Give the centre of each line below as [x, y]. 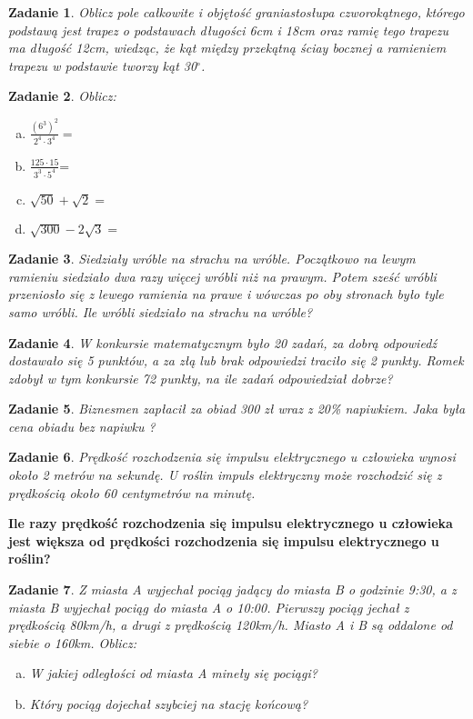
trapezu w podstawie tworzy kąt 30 [103, 65]
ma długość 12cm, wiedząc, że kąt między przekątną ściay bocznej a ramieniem [227, 48]
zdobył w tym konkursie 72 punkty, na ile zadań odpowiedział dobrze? [201, 378]
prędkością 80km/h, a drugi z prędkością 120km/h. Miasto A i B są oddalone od [231, 625]
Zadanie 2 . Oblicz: [62, 96]
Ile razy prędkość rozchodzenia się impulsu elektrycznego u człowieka [231, 523]
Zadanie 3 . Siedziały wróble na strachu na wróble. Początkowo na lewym [212, 259]
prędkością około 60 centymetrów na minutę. [132, 492]
